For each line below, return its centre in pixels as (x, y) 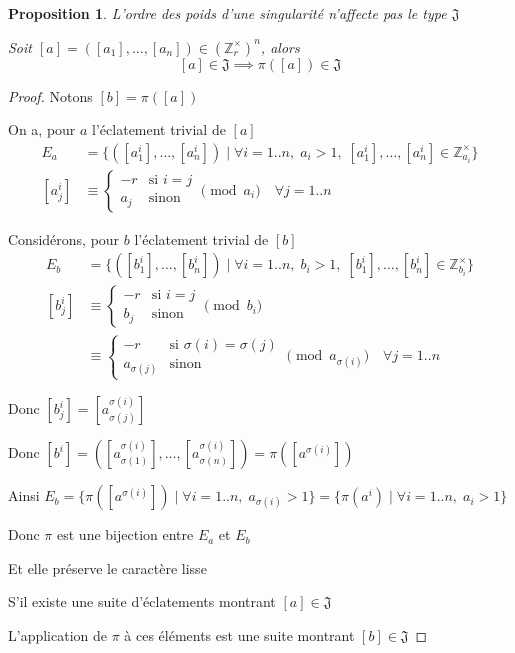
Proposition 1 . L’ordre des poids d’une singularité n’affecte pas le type (227, 13)
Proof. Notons (50, 95)
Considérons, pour (64, 238)
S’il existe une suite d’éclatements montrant (142, 601)
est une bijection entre (125, 534)
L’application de (57, 635)
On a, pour (42, 129)
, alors (280, 46)
